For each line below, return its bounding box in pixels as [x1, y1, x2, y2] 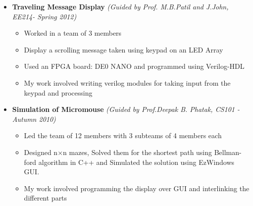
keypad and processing [24, 87, 93, 98]
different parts [24, 193, 67, 203]
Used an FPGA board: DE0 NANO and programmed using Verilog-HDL [24, 61, 245, 71]
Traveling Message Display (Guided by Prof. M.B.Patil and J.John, [12, 1, 229, 11]
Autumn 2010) [12, 113, 56, 124]
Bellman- [214, 147, 242, 157]
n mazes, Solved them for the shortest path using [63, 147, 212, 157]
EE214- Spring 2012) [12, 11, 77, 21]
